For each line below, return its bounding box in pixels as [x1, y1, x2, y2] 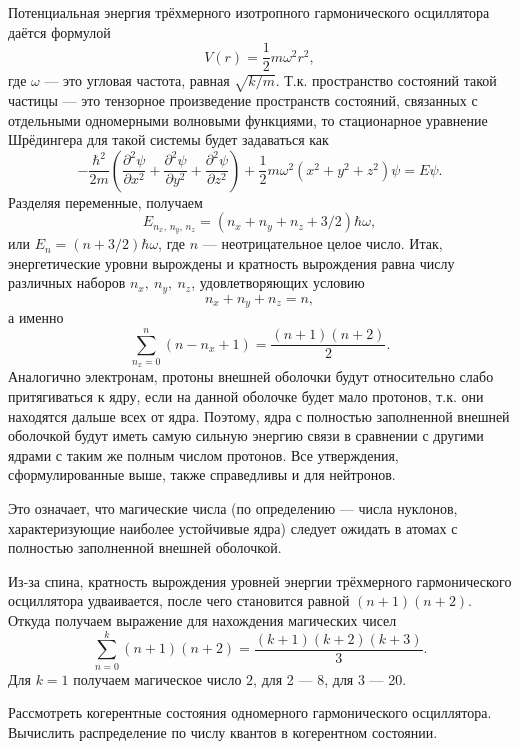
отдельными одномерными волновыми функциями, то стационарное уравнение [8, 109, 488, 130]
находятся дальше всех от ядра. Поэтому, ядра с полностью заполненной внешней [8, 405, 510, 426]
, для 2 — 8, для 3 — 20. [253, 668, 407, 689]
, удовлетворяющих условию [191, 272, 365, 293]
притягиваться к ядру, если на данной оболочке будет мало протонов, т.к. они [8, 386, 484, 407]
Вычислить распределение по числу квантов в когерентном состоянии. [8, 721, 438, 742]
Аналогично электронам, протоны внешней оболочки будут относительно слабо [8, 366, 494, 387]
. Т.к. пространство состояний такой [275, 70, 497, 91]
